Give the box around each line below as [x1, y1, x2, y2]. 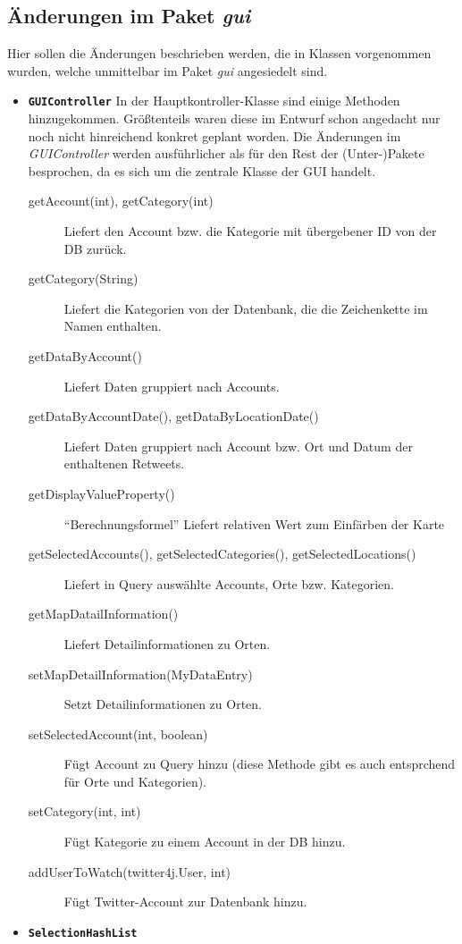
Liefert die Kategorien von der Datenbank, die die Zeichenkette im [63, 299, 428, 317]
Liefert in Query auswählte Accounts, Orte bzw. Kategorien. [63, 574, 394, 593]
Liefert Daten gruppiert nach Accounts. [63, 376, 280, 395]
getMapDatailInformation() [28, 604, 179, 623]
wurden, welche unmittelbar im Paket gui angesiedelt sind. [7, 61, 328, 80]
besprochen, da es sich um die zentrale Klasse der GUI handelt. [28, 161, 376, 180]
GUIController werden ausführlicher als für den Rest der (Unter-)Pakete [28, 144, 424, 163]
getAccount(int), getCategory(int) [28, 191, 214, 210]
